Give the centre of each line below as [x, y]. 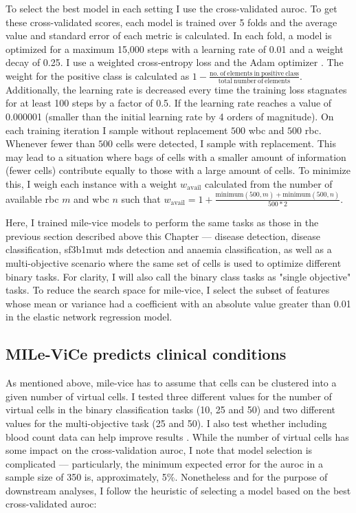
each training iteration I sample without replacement [117, 130]
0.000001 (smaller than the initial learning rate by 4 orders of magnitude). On [170, 116]
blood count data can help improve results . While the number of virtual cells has [177, 436]
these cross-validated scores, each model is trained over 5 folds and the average [171, 22]
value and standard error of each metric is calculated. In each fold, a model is [169, 35]
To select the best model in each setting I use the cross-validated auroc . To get [171, 8]
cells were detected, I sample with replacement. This [226, 143]
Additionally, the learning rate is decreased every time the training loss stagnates [176, 89]
